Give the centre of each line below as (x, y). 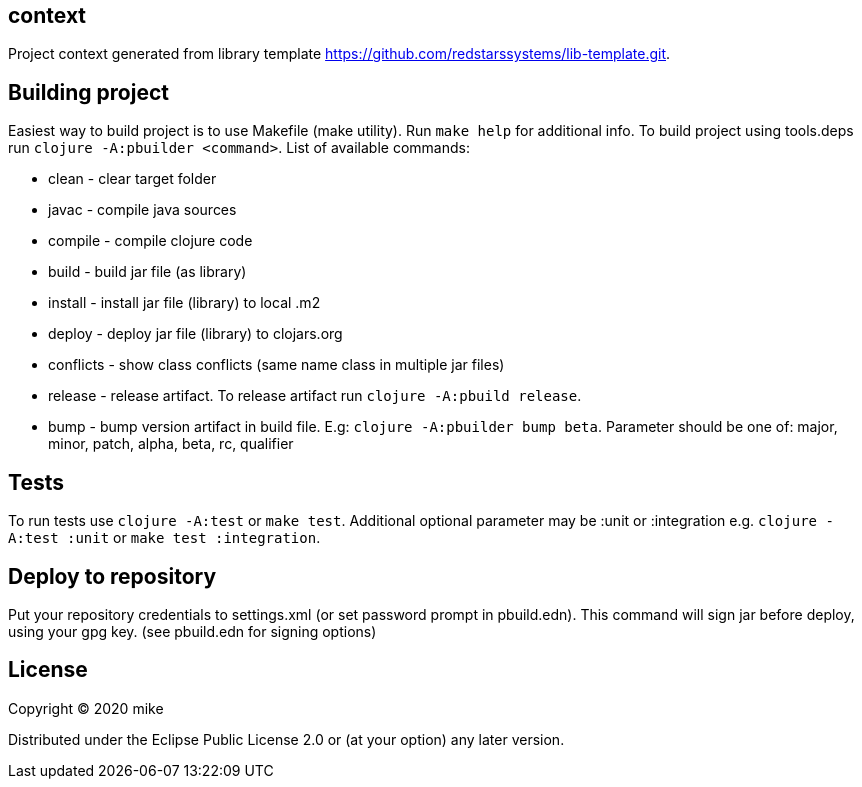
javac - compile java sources (142, 210)
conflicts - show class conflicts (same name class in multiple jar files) (276, 365)
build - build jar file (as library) (147, 272)
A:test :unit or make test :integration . (164, 538)
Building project (88, 92)
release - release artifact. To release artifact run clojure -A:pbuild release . (315, 396)
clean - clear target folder (132, 179)
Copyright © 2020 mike (86, 708)
